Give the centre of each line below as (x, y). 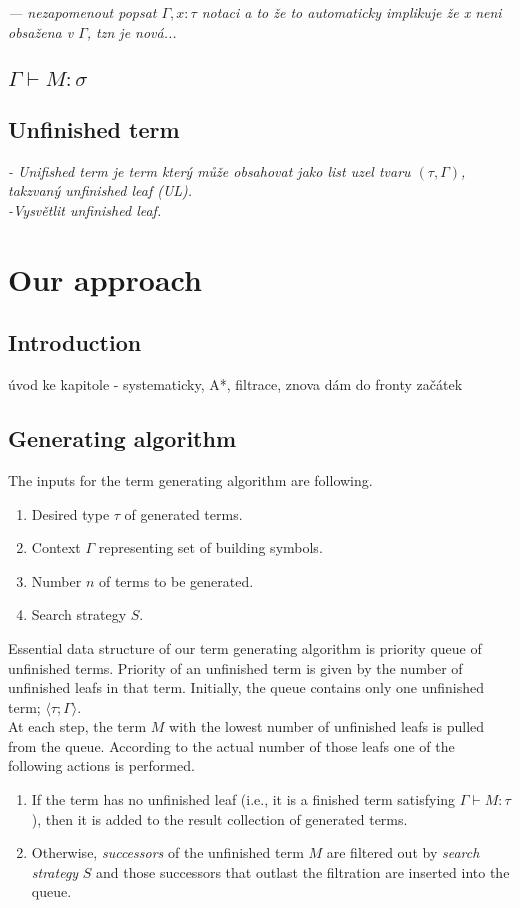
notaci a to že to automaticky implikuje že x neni (351, 12)
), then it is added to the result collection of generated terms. (219, 818)
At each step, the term (77, 726)
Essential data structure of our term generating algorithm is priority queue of (245, 647)
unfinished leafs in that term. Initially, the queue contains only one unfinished (246, 687)
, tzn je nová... (131, 31)
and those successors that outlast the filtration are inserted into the (303, 871)
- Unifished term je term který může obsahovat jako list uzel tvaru (209, 170)
